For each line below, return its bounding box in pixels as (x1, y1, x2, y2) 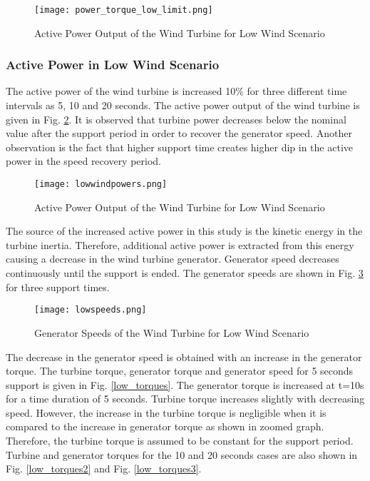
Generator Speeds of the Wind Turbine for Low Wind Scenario (34, 325, 309, 340)
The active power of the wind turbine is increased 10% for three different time (6, 83, 347, 98)
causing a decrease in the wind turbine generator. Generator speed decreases (6, 251, 339, 266)
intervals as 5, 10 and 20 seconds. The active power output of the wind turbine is (6, 98, 360, 113)
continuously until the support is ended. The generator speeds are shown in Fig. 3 (6, 265, 364, 280)
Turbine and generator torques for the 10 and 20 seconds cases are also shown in (6, 447, 358, 462)
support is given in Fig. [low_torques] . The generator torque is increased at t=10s (6, 377, 364, 392)
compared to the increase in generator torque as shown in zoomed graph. (6, 419, 324, 434)
